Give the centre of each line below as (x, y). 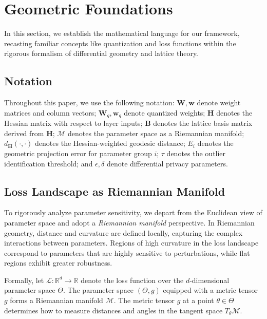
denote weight (219, 102)
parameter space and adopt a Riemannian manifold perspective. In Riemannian (129, 222)
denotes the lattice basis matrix (203, 123)
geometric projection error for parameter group (78, 153)
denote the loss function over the (132, 280)
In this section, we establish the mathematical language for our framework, (122, 33)
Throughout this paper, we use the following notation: (89, 102)
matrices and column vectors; (50, 112)
